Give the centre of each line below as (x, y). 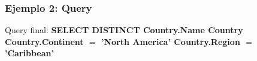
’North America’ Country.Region (171, 41)
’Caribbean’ (29, 53)
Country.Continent (44, 41)
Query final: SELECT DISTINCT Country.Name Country (124, 30)
